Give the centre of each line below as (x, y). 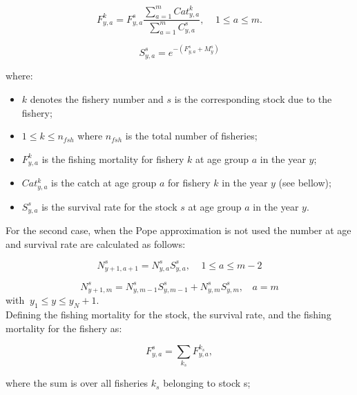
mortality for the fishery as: (64, 328)
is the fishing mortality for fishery (113, 158)
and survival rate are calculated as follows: (96, 243)
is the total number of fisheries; (191, 136)
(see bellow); (305, 183)
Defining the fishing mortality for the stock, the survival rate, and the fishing (168, 315)
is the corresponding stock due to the (253, 99)
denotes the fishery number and (97, 99)
